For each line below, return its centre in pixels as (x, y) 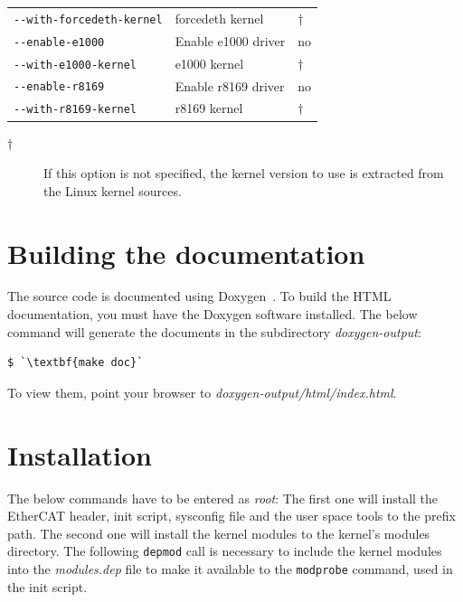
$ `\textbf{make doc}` (76, 363)
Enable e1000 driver (230, 40)
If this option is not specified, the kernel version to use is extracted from (244, 173)
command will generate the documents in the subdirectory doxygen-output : (214, 331)
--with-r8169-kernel (76, 110)
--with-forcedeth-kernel (88, 19)
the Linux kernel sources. (113, 190)
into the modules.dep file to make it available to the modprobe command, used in (230, 568)
